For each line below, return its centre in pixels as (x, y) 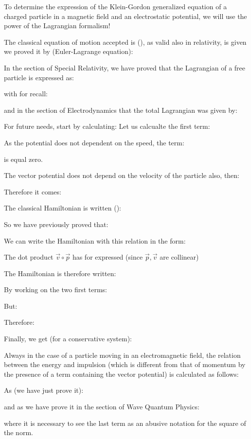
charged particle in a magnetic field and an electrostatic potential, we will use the (125, 16)
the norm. (18, 432)
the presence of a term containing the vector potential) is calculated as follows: (121, 374)
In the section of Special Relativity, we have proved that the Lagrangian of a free (125, 67)
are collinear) (179, 257)
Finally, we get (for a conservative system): (68, 339)
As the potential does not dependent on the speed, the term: (94, 142)
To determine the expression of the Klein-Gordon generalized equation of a (116, 6)
